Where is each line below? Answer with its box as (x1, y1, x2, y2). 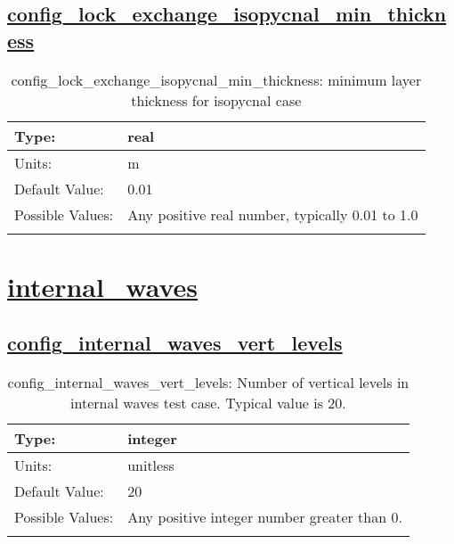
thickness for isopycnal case (131, 89, 302, 111)
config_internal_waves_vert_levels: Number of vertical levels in (7, 372, 409, 393)
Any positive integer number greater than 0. (127, 507, 402, 528)
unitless (127, 455, 174, 476)
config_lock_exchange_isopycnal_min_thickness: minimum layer (11, 69, 422, 90)
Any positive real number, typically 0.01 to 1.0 (127, 203, 418, 225)
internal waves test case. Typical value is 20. (70, 392, 346, 414)
